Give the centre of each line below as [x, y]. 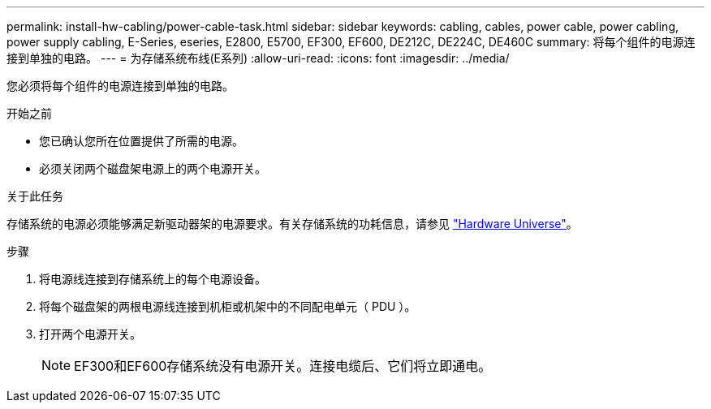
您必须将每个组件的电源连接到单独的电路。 [120, 86]
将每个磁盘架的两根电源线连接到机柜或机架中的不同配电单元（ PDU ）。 [228, 306]
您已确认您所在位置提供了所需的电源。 [141, 141]
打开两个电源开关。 [90, 334]
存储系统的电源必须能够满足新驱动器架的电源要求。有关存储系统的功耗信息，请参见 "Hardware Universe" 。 [292, 224]
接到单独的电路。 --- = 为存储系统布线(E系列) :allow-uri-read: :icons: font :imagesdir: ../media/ [258, 58]
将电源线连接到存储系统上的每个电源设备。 [153, 279]
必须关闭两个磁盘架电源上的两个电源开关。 [153, 168]
